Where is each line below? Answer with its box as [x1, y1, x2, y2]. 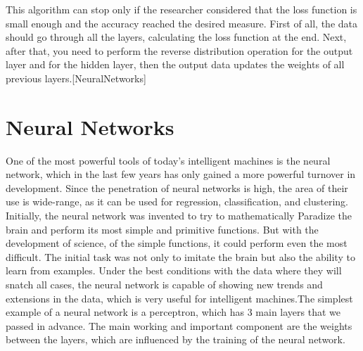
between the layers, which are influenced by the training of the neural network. [6, 332, 345, 347]
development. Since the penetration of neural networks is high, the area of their [6, 180, 348, 195]
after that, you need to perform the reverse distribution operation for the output [6, 43, 353, 58]
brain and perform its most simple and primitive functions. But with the [6, 222, 319, 236]
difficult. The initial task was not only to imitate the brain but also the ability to [6, 249, 355, 264]
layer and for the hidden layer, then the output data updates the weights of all [6, 57, 345, 72]
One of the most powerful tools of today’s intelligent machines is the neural [6, 153, 331, 167]
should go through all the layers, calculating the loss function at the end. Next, [6, 30, 347, 44]
